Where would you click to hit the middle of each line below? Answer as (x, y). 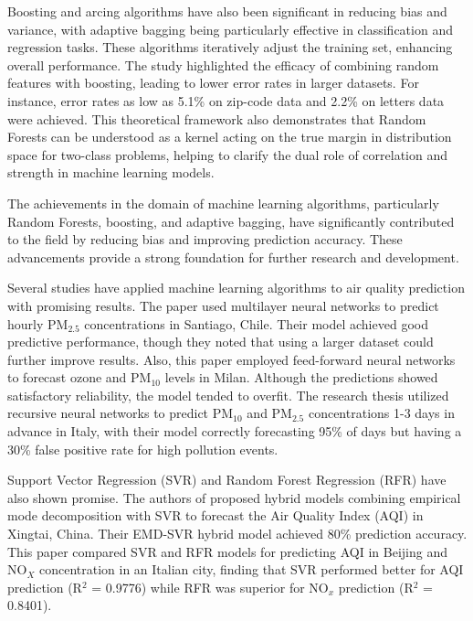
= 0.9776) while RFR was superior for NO (210, 587)
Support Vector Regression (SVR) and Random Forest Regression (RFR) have (227, 480)
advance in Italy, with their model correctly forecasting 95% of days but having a (235, 431)
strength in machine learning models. (111, 172)
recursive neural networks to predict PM (121, 413)
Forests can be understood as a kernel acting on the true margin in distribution (230, 137)
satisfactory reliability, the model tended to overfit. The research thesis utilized (228, 395)
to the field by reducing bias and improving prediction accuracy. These (205, 239)
